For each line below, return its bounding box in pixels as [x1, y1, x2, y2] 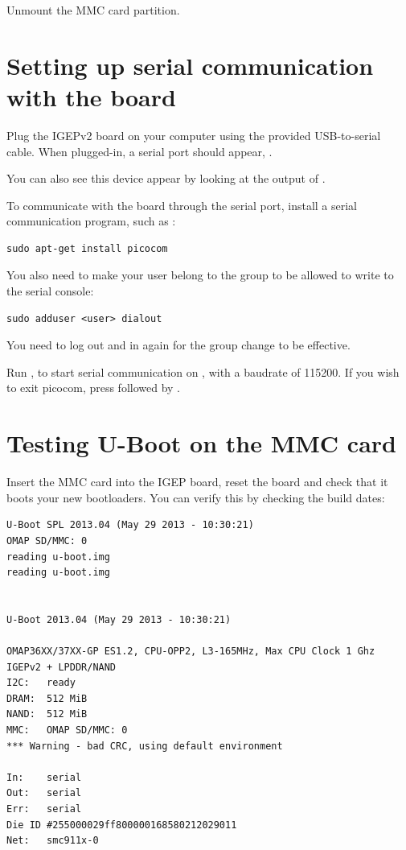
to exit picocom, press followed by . [6, 379, 181, 396]
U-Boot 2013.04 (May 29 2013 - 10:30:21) [6, 613, 232, 625]
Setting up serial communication [6, 48, 374, 81]
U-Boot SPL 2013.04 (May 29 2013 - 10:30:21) [6, 519, 254, 531]
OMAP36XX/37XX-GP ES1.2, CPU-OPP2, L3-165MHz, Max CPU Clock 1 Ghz [6, 646, 375, 658]
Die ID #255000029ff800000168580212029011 [6, 819, 237, 831]
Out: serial [6, 787, 82, 799]
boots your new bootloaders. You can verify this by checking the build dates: [6, 489, 385, 505]
